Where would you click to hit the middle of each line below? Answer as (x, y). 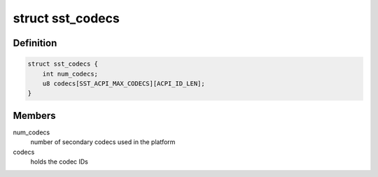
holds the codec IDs (59, 162)
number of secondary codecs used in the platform (103, 142)
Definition (35, 43)
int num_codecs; (70, 74)
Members (34, 115)
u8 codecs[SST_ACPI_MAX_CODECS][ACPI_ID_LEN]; (124, 83)
